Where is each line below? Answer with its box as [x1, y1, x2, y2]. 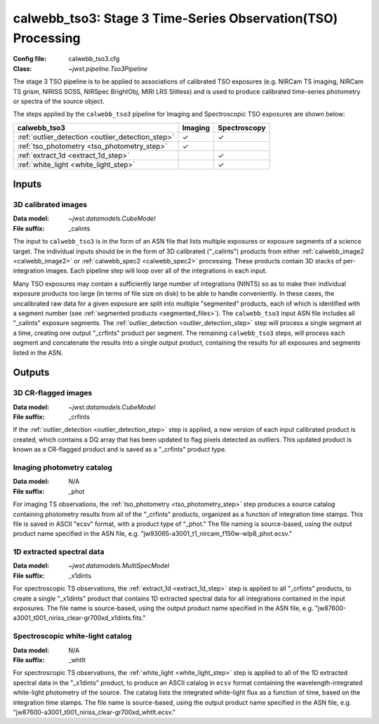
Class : [13, 64, 32, 73]
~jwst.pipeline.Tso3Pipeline [68, 64, 147, 73]
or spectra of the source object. [13, 97, 105, 105]
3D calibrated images [13, 200, 88, 210]
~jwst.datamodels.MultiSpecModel [68, 562, 170, 570]
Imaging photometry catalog [13, 463, 112, 473]
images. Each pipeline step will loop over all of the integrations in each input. [46, 267, 267, 275]
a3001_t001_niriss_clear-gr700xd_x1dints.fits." [13, 614, 147, 622]
